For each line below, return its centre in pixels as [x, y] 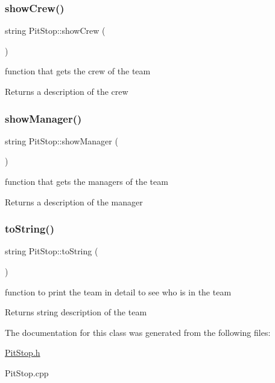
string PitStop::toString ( [52, 251]
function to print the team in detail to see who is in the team [118, 291]
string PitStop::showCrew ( [55, 31]
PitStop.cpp [27, 372]
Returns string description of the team [76, 312]
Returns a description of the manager [74, 201]
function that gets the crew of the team [78, 71]
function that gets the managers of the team [87, 181]
